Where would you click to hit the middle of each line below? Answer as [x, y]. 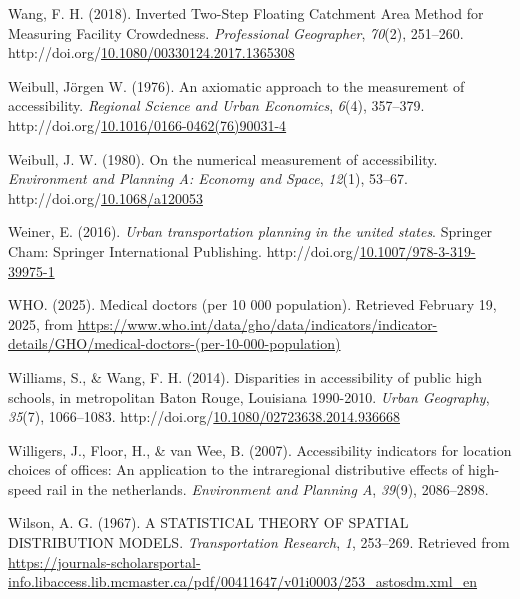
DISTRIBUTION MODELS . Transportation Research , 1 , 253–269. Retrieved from [259, 542]
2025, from [40, 323]
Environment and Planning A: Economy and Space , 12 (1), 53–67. [208, 178]
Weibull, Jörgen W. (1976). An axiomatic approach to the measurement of [236, 85]
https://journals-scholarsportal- [104, 561]
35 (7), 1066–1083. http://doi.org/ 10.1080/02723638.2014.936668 [204, 416]
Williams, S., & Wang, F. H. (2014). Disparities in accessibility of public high [245, 376]
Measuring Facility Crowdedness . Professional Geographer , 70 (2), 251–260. [236, 32]
